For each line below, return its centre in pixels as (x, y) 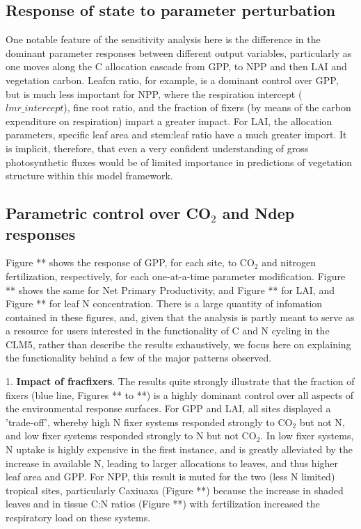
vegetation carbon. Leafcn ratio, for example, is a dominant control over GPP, (172, 80)
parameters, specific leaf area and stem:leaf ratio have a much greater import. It (176, 135)
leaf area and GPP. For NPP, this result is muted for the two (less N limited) (170, 477)
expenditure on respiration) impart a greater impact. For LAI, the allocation (169, 121)
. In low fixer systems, (307, 436)
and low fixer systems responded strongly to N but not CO (131, 436)
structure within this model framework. (89, 176)
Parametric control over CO (109, 213)
